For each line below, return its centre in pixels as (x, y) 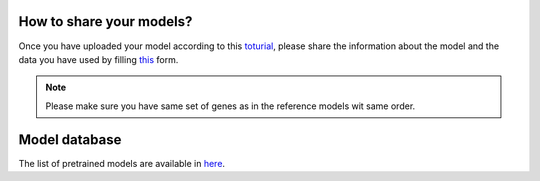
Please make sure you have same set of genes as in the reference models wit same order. (230, 106)
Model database (70, 139)
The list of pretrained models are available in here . (121, 163)
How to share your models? (105, 21)
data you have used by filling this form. (98, 59)
